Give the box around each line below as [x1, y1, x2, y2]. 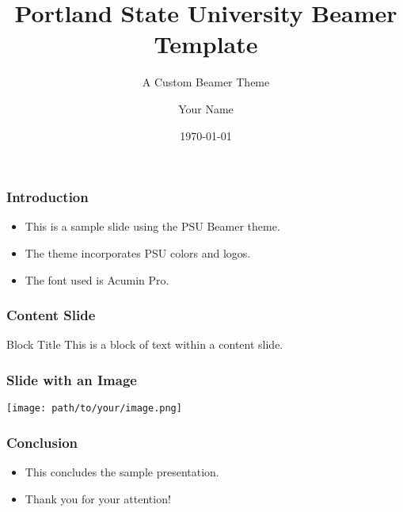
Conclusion [6, 432, 78, 452]
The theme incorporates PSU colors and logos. [25, 244, 251, 261]
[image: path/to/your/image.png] [6, 403, 182, 415]
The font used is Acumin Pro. [25, 271, 169, 288]
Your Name [178, 100, 234, 117]
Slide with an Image [6, 369, 137, 389]
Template [154, 28, 258, 60]
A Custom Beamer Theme [142, 74, 270, 90]
